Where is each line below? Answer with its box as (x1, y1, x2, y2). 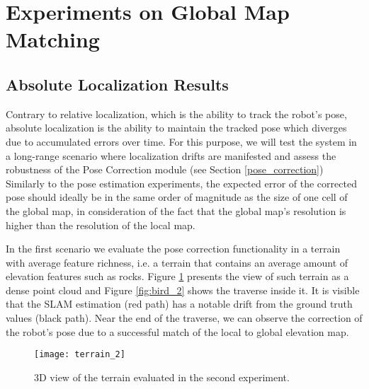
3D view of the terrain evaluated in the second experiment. (34, 369, 290, 384)
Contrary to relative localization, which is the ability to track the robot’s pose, (6, 106, 347, 121)
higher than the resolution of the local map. (6, 217, 195, 232)
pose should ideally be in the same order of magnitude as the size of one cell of (6, 190, 348, 204)
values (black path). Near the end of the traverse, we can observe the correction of (6, 310, 363, 325)
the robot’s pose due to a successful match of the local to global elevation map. (6, 324, 349, 339)
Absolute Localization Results (6, 73, 229, 95)
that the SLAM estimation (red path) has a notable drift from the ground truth (6, 296, 353, 311)
